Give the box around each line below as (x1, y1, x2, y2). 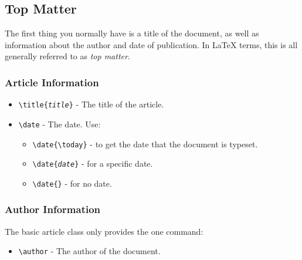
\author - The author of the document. (18, 245, 161, 257)
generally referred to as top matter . (5, 50, 130, 62)
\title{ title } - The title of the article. (18, 98, 164, 110)
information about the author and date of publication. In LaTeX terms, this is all (5, 38, 298, 50)
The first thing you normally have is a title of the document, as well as (5, 27, 259, 39)
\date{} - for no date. (32, 177, 112, 189)
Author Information (5, 202, 101, 217)
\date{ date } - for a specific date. (32, 157, 153, 170)
